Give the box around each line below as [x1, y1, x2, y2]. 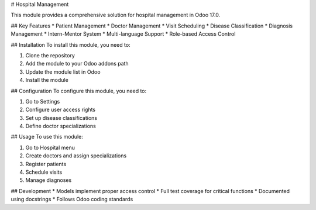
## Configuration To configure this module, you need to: [11, 87, 147, 94]
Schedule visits [25, 168, 63, 175]
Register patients [25, 160, 67, 167]
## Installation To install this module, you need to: [11, 41, 131, 48]
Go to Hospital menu [25, 144, 75, 151]
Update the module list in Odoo [25, 68, 101, 75]
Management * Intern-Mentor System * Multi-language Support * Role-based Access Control [11, 30, 236, 37]
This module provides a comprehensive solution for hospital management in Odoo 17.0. [11, 12, 221, 19]
